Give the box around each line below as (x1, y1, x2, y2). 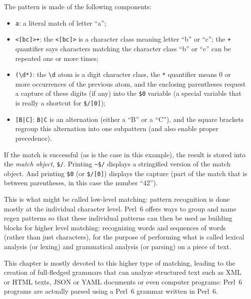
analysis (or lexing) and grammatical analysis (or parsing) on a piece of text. (4, 241, 231, 251)
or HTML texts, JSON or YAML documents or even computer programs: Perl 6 (4, 276, 242, 286)
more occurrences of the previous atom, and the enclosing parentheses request (15, 78, 246, 89)
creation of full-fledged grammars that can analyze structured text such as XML (4, 267, 242, 277)
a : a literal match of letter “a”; (15, 17, 106, 28)
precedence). (15, 133, 52, 143)
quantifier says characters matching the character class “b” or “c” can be (15, 43, 231, 53)
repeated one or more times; (15, 53, 99, 63)
